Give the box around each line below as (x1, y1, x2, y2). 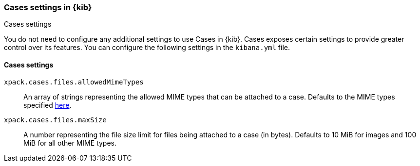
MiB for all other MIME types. (23, 138, 116, 147)
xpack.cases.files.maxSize (4, 116, 107, 124)
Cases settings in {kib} (4, 2, 92, 12)
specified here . (23, 100, 72, 109)
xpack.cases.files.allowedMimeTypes (4, 78, 144, 86)
